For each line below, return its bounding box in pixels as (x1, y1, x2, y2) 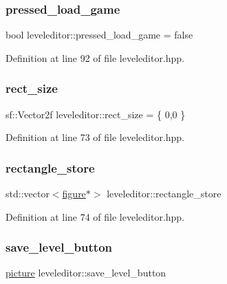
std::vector (6, 186, 50, 201)
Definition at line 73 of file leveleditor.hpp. (6, 130, 185, 144)
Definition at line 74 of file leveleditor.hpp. (6, 209, 185, 223)
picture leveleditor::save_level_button (6, 265, 166, 280)
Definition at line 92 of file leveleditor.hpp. (6, 50, 185, 65)
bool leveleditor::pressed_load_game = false (6, 28, 193, 42)
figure (62, 186, 86, 201)
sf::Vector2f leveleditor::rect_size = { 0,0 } (6, 107, 186, 121)
